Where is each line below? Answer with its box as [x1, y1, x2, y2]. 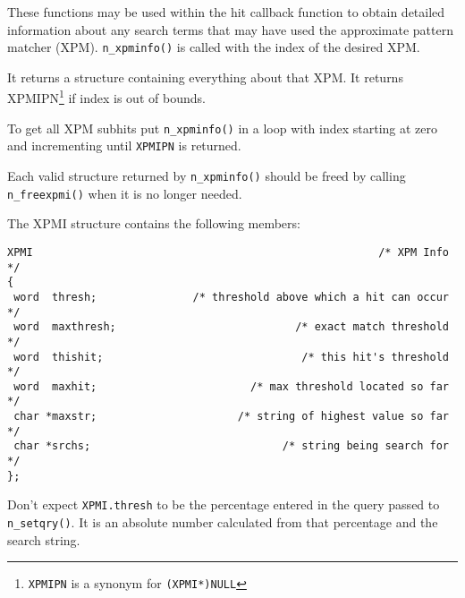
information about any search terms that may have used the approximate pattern [7, 20, 453, 38]
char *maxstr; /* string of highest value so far [13, 410, 449, 423]
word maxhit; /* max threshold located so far [13, 380, 449, 393]
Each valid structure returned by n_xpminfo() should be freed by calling [7, 167, 406, 184]
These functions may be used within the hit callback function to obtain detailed [7, 3, 445, 21]
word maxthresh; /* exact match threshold [13, 320, 449, 334]
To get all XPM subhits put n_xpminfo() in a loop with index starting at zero [7, 118, 438, 137]
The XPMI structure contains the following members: [7, 214, 300, 233]
